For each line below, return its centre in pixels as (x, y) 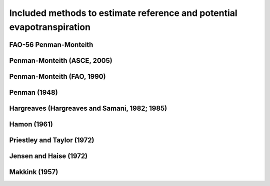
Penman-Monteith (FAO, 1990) (57, 77)
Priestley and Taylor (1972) (52, 140)
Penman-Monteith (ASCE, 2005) (61, 61)
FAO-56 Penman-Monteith (51, 45)
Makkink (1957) (34, 172)
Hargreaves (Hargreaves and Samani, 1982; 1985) (88, 108)
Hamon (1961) (31, 124)
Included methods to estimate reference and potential (123, 13)
